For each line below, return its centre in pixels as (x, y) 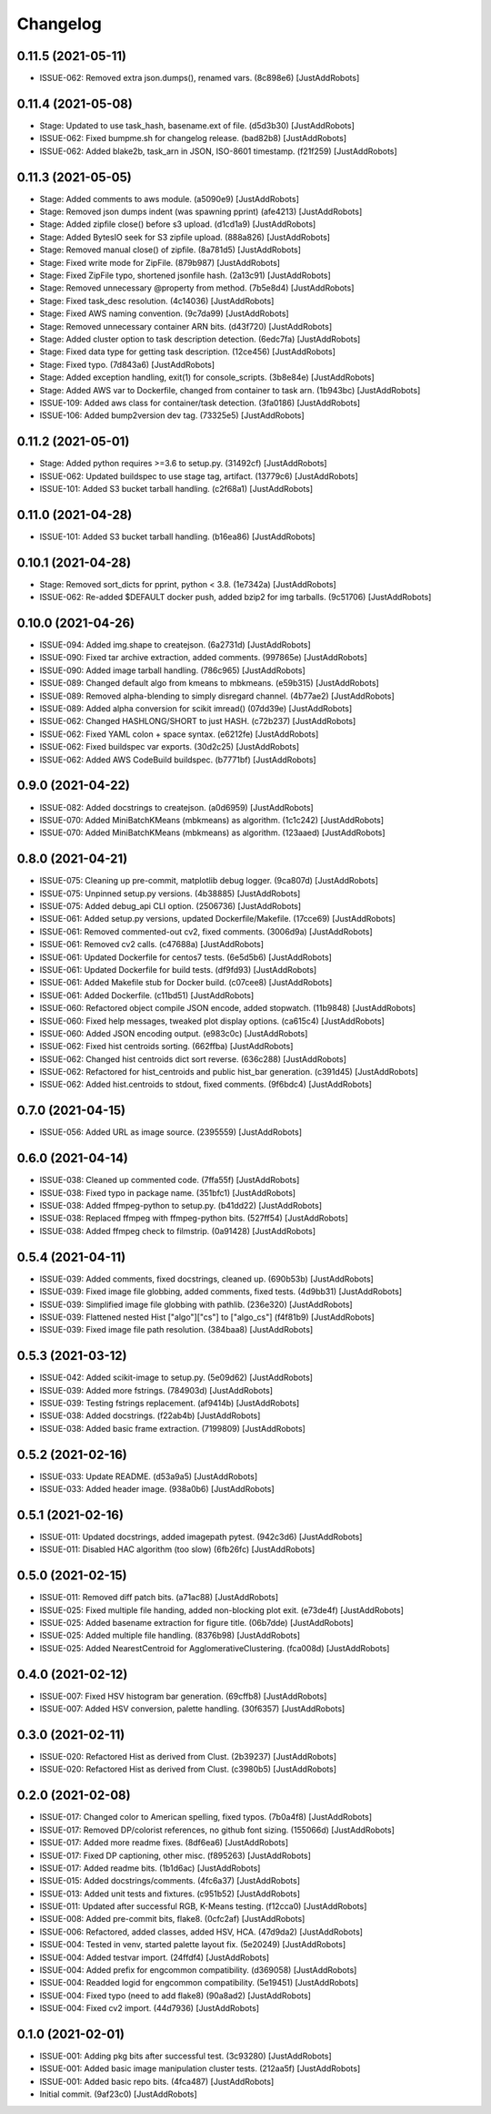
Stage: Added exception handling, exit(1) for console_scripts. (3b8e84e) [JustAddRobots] (207, 377)
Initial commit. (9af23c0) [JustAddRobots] (118, 2094)
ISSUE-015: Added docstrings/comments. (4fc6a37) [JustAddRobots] (170, 1881)
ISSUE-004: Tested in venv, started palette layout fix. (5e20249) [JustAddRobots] (192, 1945)
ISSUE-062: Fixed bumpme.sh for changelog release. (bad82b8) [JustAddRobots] (193, 138)
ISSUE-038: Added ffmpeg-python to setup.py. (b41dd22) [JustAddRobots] (181, 1206)
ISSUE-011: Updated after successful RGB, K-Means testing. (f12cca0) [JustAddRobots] (203, 1906)
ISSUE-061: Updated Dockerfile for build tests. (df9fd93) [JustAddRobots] (178, 969)
